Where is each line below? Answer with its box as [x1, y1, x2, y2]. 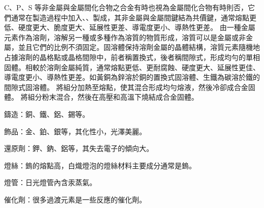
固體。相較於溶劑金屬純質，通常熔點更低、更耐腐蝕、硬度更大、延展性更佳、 [4, 62, 260, 72]
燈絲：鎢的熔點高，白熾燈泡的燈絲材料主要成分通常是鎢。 [4, 160, 196, 170]
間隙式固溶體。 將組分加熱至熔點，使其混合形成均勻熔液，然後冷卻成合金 [4, 81, 248, 92]
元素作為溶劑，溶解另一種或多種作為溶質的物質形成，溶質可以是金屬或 [4, 32, 239, 42]
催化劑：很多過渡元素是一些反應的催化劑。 [4, 194, 146, 204]
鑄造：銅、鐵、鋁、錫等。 [4, 108, 89, 119]
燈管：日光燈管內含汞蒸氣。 [4, 177, 96, 188]
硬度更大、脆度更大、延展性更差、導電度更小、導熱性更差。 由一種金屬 [18, 22, 255, 33]
